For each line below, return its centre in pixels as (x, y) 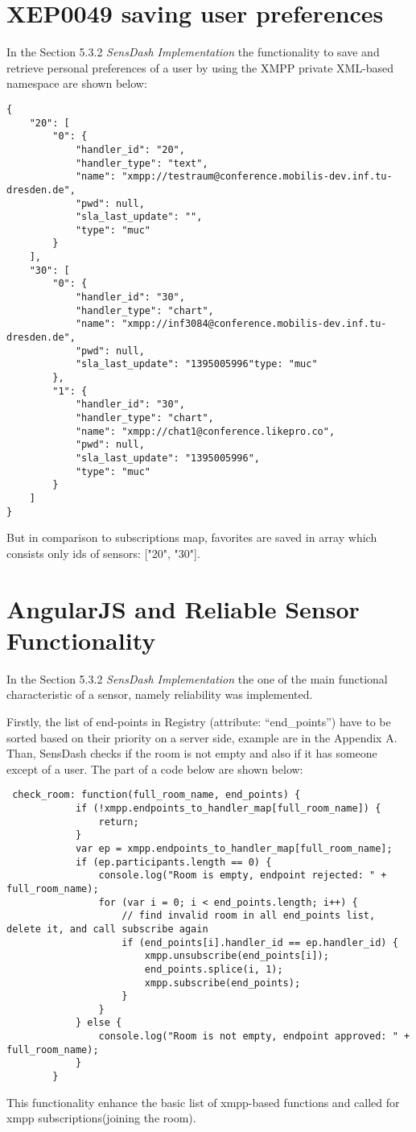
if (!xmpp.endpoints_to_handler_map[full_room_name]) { (228, 808)
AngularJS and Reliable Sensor (183, 608)
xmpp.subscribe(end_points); (222, 983)
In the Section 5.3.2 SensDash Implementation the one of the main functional (197, 678)
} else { (99, 1023)
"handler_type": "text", (142, 163)
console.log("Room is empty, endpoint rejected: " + (243, 876)
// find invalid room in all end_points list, (249, 916)
